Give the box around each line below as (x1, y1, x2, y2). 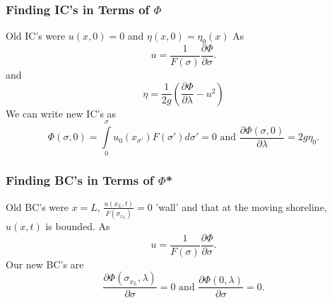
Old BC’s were (6, 199, 69, 214)
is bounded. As (45, 219, 110, 234)
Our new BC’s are (6, 256, 84, 271)
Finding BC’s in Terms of (6, 171, 154, 189)
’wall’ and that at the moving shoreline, (155, 199, 327, 214)
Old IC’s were (6, 28, 66, 43)
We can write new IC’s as (6, 105, 117, 120)
